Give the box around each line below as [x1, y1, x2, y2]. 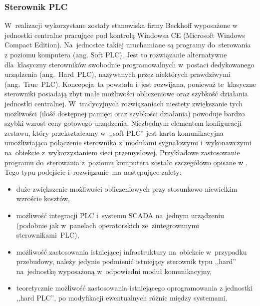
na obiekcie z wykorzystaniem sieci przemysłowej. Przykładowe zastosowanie [4, 147, 240, 157]
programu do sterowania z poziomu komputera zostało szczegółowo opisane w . [4, 157, 248, 167]
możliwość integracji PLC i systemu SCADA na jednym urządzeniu [16, 210, 225, 220]
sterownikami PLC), [16, 230, 79, 240]
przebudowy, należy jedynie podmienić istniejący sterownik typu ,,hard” [16, 256, 236, 267]
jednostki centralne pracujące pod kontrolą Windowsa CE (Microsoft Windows [4, 29, 245, 40]
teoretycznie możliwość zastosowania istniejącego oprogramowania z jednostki [16, 283, 253, 293]
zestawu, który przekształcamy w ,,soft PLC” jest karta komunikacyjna [4, 127, 224, 138]
